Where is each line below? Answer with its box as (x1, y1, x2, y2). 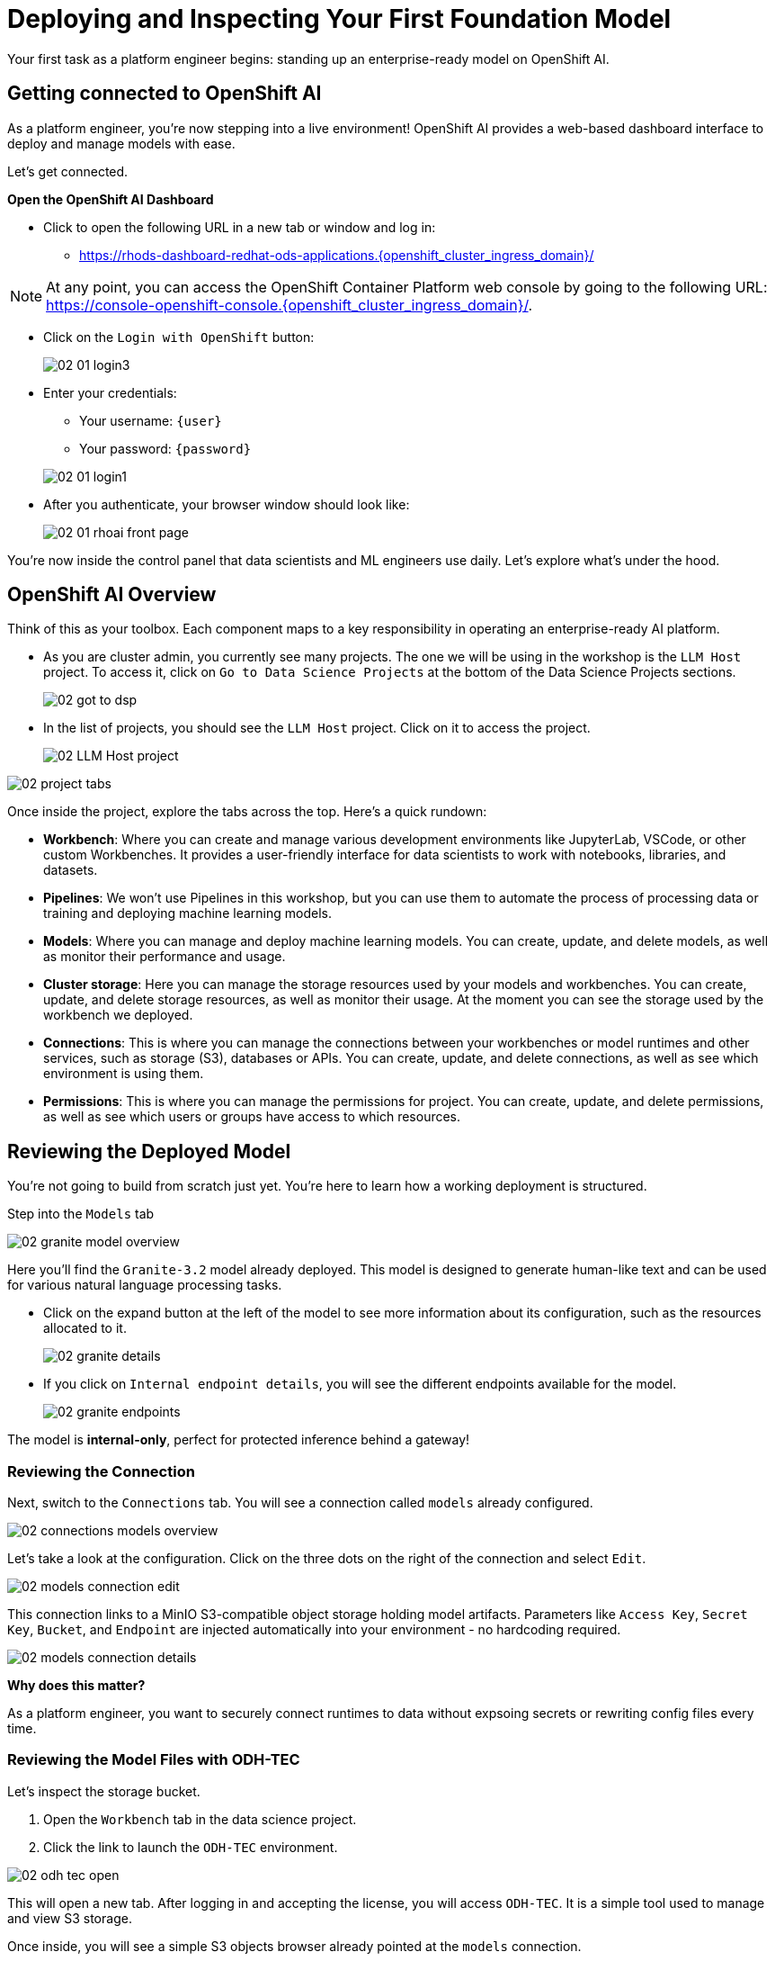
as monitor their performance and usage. (43, 949, 286, 965)
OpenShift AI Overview (7, 583, 217, 607)
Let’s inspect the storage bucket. (7, 1783, 200, 1799)
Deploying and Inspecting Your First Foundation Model (7, 4, 672, 34)
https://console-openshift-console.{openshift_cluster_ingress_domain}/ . (46, 295, 533, 314)
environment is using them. (43, 1066, 204, 1082)
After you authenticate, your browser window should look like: (43, 496, 410, 512)
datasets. (43, 862, 98, 878)
